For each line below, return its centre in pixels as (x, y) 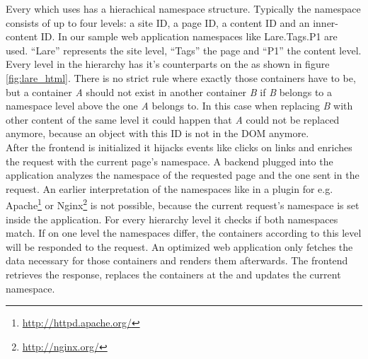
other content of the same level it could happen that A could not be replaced (173, 119)
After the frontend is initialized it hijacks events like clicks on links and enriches (179, 147)
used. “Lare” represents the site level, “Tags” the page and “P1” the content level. (184, 50)
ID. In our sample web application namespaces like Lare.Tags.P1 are (189, 36)
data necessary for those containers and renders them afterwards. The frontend (177, 260)
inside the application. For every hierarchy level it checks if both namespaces (172, 219)
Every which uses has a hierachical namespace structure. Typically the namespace (183, 8)
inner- (326, 22)
